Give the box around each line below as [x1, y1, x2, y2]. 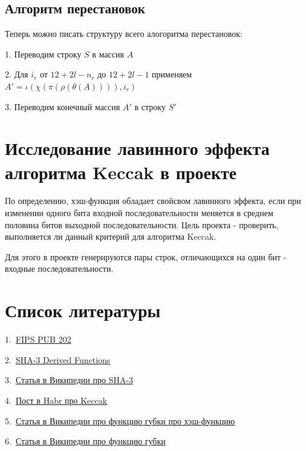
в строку [134, 100, 166, 113]
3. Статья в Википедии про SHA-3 [5, 374, 134, 386]
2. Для [5, 68, 28, 81]
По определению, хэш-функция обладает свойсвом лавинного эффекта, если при [5, 194, 301, 207]
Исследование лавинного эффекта [5, 136, 270, 160]
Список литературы [5, 298, 161, 323]
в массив [92, 47, 125, 60]
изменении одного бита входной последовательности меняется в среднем [5, 206, 273, 219]
